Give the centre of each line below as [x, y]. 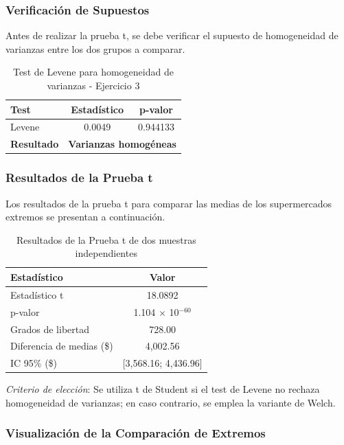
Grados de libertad [50, 329]
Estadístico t [37, 294]
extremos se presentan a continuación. [85, 217]
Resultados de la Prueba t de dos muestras [106, 239]
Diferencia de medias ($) [62, 346]
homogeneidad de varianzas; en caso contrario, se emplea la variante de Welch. [171, 402]
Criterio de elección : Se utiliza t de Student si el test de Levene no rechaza [163, 389]
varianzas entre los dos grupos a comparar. [95, 48]
